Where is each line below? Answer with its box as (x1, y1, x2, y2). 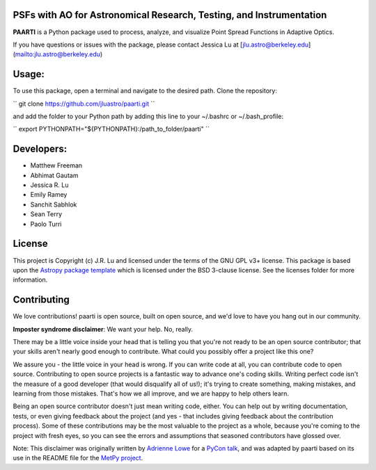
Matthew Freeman (30, 161, 83, 170)
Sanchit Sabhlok (30, 200, 77, 209)
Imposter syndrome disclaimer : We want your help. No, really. (13, 325, 194, 333)
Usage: (13, 68, 45, 80)
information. (13, 275, 48, 284)
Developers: (13, 143, 68, 155)
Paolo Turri (30, 220, 62, 228)
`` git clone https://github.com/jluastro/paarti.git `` (13, 99, 155, 108)
